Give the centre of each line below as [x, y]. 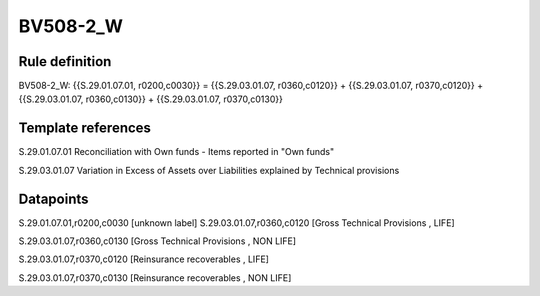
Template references [85, 128]
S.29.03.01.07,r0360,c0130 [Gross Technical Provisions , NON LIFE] [157, 241]
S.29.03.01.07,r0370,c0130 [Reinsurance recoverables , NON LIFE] [155, 277]
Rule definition [65, 61]
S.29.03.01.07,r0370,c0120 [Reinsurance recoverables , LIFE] [144, 259]
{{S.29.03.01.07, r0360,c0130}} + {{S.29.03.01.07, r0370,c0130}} [151, 99]
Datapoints [53, 198]
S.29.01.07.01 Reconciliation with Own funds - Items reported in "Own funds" [176, 152]
